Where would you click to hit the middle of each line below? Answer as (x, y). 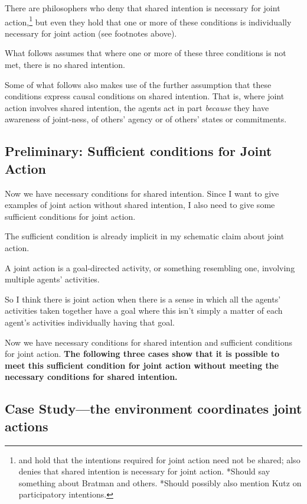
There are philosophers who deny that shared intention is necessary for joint (143, 8)
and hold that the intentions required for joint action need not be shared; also (159, 459)
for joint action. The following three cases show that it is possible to (142, 354)
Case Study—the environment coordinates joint (153, 409)
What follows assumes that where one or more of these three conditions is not (146, 53)
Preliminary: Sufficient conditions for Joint (138, 151)
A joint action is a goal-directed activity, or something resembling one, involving (150, 267)
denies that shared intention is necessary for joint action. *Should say (144, 471)
